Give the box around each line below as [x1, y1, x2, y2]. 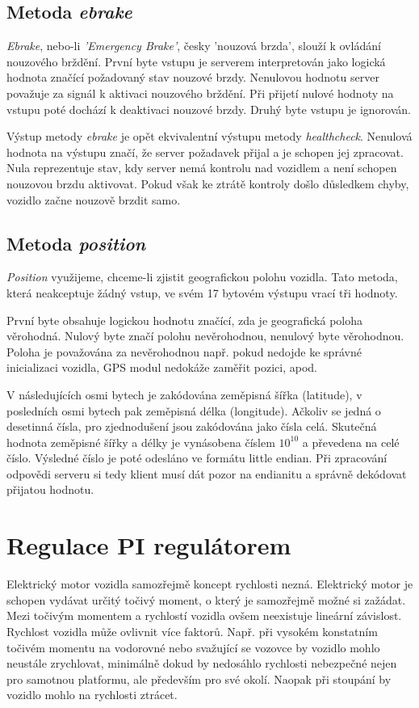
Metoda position [6, 230, 146, 255]
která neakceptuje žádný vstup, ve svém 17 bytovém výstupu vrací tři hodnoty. [6, 284, 398, 301]
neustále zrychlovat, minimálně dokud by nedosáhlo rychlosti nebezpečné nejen [6, 655, 397, 672]
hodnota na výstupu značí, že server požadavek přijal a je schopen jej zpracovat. [6, 143, 404, 160]
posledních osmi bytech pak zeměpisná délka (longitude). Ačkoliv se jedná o [6, 402, 381, 419]
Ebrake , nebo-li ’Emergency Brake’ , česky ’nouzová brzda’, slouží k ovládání [6, 37, 381, 54]
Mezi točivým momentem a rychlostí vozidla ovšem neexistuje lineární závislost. [6, 607, 402, 624]
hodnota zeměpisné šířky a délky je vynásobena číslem [6, 433, 275, 450]
